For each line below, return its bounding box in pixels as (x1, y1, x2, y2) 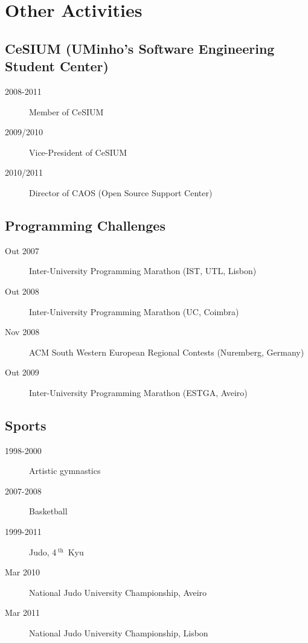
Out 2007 (5, 244, 39, 257)
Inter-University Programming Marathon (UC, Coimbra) (29, 305, 239, 318)
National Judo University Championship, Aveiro (29, 586, 207, 598)
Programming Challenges (5, 216, 165, 234)
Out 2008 (5, 284, 39, 297)
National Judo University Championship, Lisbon (29, 627, 208, 639)
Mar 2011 (5, 606, 40, 619)
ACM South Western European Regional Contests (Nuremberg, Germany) (29, 345, 304, 358)
